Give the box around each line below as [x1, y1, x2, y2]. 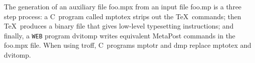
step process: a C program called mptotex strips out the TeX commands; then [4, 11, 241, 21]
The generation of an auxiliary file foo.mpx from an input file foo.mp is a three [4, 1, 242, 11]
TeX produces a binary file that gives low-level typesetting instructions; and [4, 21, 234, 31]
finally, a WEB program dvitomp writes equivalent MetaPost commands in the [4, 30, 235, 40]
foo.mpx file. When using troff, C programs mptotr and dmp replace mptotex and [4, 40, 252, 50]
